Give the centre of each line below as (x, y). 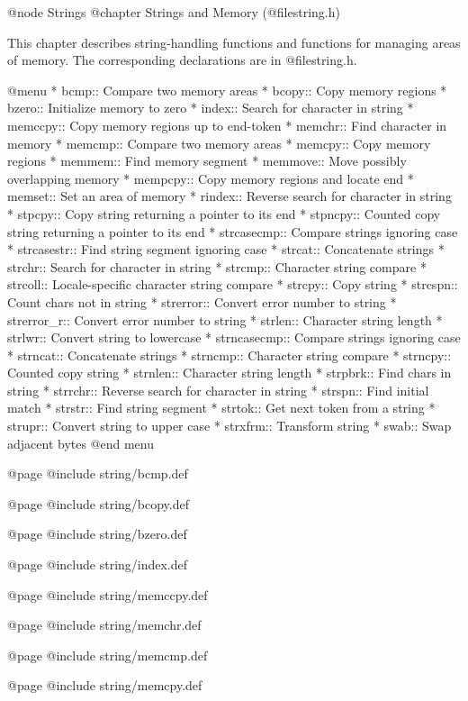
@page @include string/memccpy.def (108, 594)
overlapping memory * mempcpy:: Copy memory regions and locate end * (211, 178)
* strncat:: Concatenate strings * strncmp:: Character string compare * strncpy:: (229, 355)
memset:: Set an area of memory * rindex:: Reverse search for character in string (229, 196)
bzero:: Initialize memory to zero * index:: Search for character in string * (211, 108)
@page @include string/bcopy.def (98, 503)
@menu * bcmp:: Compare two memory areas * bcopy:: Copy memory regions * (227, 90)
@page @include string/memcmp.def (108, 655)
